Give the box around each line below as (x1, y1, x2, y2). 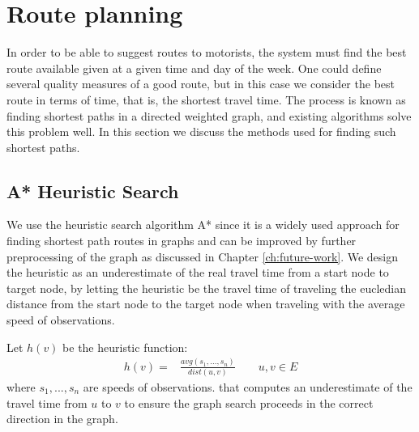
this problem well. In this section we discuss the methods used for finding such (6, 123, 396, 140)
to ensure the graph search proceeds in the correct (124, 394, 374, 411)
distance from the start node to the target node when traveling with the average (6, 295, 405, 312)
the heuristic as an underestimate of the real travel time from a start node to (6, 264, 389, 281)
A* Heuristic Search (6, 178, 179, 203)
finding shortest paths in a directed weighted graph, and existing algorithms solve (6, 107, 412, 124)
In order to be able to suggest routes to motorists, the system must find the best (6, 44, 407, 61)
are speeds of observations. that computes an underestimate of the (83, 378, 413, 395)
